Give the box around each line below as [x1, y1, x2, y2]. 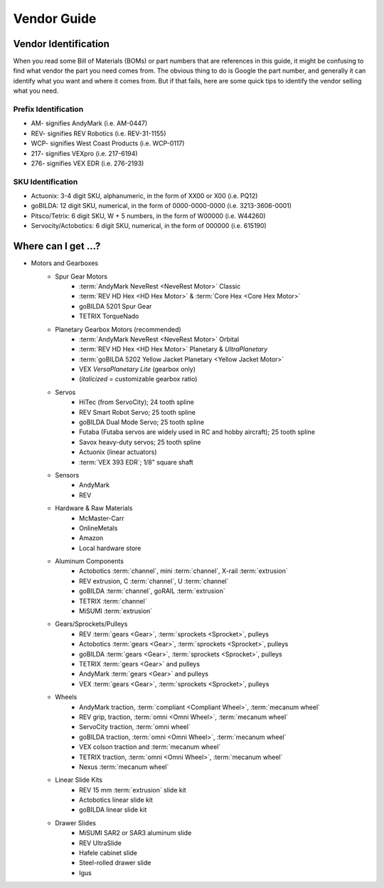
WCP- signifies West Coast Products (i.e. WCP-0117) [31, 139, 185, 148]
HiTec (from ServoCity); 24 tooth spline [79, 398, 195, 406]
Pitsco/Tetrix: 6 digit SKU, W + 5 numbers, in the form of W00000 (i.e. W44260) [31, 211, 266, 220]
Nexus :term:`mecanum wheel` [79, 763, 169, 771]
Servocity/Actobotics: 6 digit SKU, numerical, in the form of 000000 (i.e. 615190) [31, 222, 267, 230]
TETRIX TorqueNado [79, 312, 139, 321]
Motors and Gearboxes [31, 259, 99, 267]
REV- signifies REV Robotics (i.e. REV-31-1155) [31, 129, 166, 138]
